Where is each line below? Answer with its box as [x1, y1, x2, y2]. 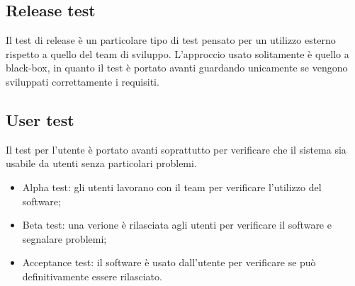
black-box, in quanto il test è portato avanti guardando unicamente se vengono [6, 60, 348, 75]
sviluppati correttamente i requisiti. [6, 74, 159, 88]
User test [6, 108, 74, 130]
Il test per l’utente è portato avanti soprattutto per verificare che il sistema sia [6, 142, 346, 156]
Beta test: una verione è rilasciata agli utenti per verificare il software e [22, 217, 332, 232]
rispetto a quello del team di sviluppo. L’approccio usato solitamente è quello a [6, 46, 349, 61]
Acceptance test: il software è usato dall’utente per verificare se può [22, 255, 316, 270]
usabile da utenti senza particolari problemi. [6, 156, 197, 171]
